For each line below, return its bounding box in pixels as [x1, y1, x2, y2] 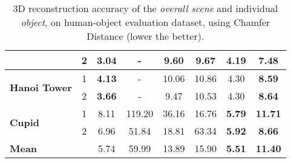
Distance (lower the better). [87, 29, 204, 43]
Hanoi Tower [10, 80, 72, 94]
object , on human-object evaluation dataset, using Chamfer [21, 15, 270, 29]
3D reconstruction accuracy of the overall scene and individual [13, 1, 278, 15]
